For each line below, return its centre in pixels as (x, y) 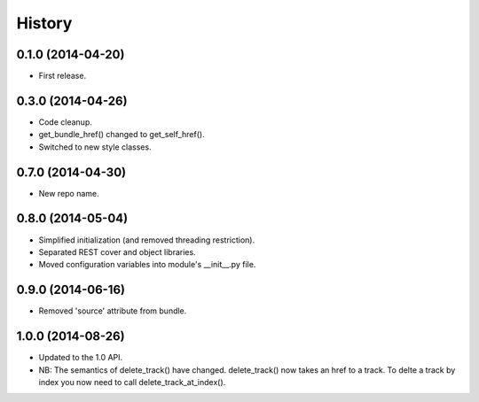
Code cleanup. (65, 122)
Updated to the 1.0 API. (81, 358)
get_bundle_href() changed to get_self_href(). (122, 135)
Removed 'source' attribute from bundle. (113, 311)
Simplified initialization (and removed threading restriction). (147, 240)
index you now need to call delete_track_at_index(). (132, 382)
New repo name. (69, 193)
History (44, 23)
